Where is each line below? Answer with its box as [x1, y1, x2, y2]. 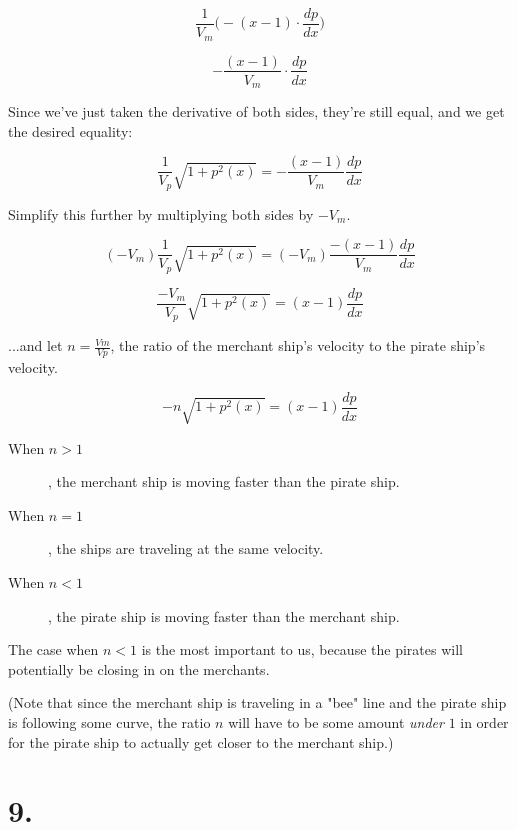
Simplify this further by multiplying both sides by [8, 203, 314, 224]
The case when [8, 639, 99, 660]
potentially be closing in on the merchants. [8, 658, 270, 679]
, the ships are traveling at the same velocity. [48, 538, 324, 559]
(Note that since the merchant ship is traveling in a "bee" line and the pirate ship [8, 692, 507, 713]
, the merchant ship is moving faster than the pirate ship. [48, 471, 400, 492]
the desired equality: [8, 120, 133, 141]
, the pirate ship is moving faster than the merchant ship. [48, 605, 400, 626]
